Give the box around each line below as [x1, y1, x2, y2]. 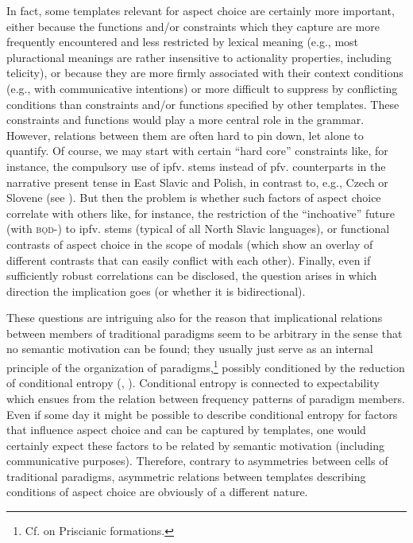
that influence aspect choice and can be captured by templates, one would [6, 421, 366, 438]
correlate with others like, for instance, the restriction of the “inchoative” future [6, 204, 395, 221]
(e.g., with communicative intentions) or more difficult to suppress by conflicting [6, 80, 398, 96]
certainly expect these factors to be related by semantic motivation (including [6, 436, 384, 453]
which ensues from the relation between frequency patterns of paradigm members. [6, 390, 405, 406]
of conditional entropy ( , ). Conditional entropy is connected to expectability [6, 374, 380, 391]
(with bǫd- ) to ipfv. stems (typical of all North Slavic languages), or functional [6, 220, 390, 237]
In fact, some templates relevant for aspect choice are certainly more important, [6, 2, 395, 18]
